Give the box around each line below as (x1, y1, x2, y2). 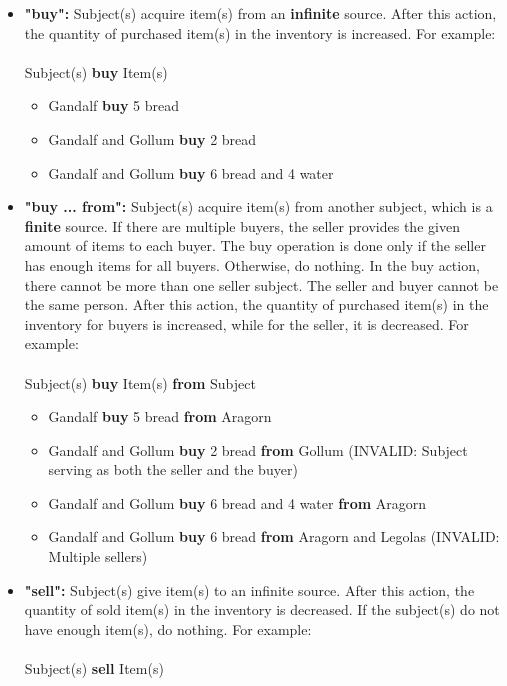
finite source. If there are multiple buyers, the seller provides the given (24, 215, 460, 236)
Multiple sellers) (48, 546, 148, 567)
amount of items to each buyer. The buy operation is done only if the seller (24, 235, 486, 256)
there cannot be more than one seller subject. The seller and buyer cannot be (24, 274, 499, 295)
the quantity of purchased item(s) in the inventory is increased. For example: (24, 22, 496, 43)
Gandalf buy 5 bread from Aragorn (48, 406, 272, 427)
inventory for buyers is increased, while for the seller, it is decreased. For (24, 313, 469, 334)
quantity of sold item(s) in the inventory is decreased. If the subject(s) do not (24, 599, 500, 620)
